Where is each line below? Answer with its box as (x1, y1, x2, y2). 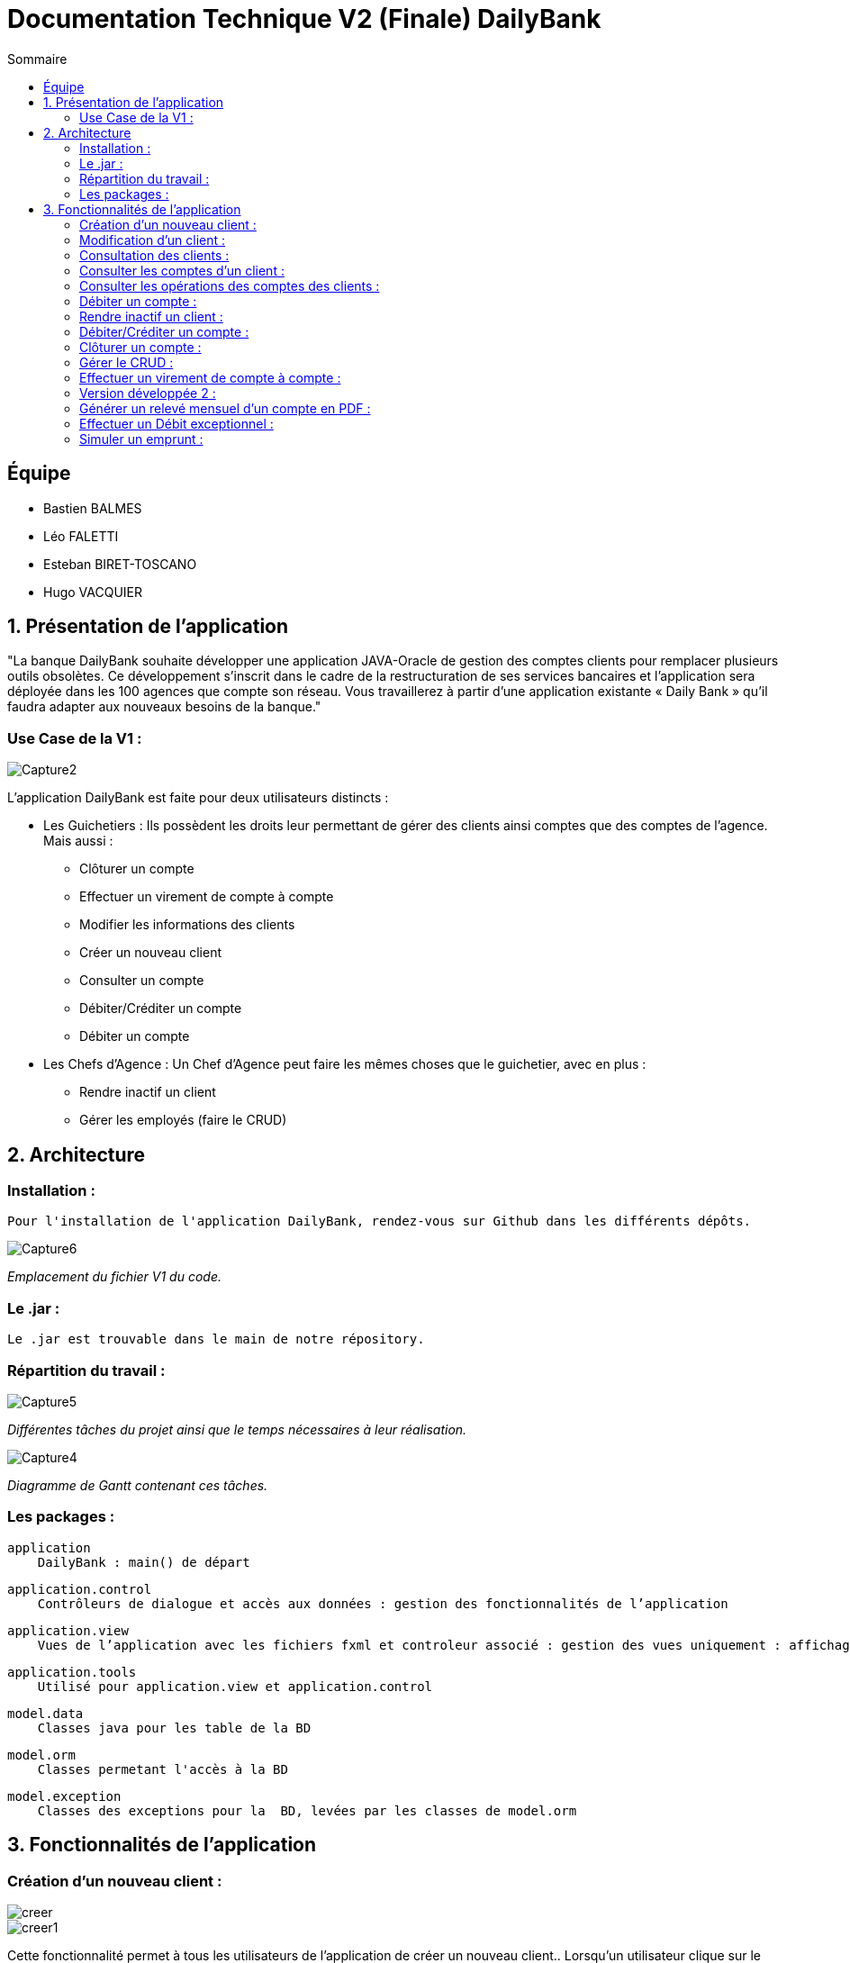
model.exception (7, 1788, 122, 1804)
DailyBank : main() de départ (37, 1554, 250, 1569)
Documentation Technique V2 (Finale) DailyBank (7, 4, 601, 34)
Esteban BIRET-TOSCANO (43, 556, 197, 572)
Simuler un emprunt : (79, 430, 203, 447)
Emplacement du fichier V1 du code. (7, 1269, 222, 1285)
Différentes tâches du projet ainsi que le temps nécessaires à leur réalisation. (7, 1421, 467, 1437)
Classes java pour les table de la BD (37, 1720, 312, 1735)
